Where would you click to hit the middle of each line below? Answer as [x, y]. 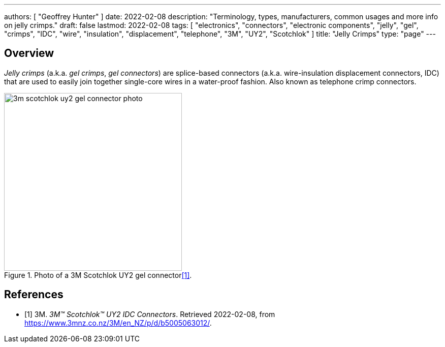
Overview [29, 53]
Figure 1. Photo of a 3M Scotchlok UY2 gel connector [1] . [98, 275]
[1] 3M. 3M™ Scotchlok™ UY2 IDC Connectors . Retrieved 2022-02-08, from [150, 314]
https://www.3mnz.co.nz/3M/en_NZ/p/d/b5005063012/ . [118, 323]
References [34, 295]
